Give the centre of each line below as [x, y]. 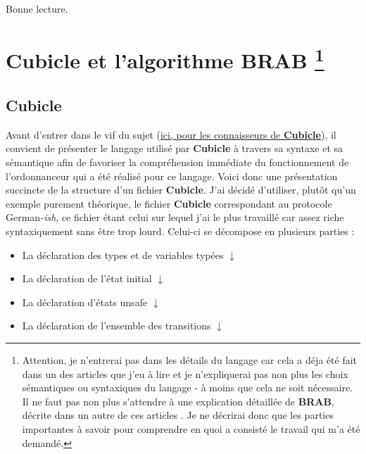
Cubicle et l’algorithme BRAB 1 [165, 59]
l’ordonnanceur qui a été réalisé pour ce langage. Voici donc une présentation [172, 176]
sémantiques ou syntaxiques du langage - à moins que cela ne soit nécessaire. [187, 387]
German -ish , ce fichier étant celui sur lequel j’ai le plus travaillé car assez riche [175, 217]
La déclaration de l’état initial [87, 278]
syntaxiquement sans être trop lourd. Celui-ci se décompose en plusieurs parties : [180, 231]
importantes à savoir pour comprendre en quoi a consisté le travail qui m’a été [191, 428]
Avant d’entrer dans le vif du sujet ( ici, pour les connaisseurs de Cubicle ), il [171, 134]
